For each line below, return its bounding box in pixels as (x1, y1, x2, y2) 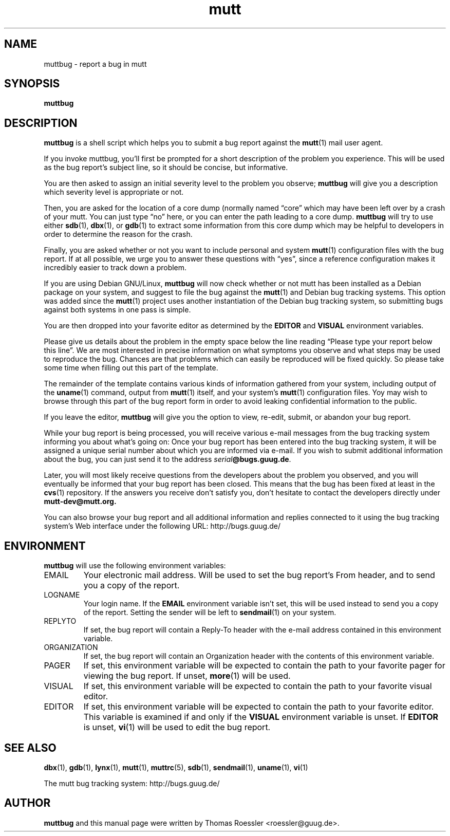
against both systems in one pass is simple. (44, 305, 191, 314)
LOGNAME (44, 590, 80, 600)
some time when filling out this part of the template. (44, 363, 218, 373)
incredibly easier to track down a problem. (44, 263, 187, 272)
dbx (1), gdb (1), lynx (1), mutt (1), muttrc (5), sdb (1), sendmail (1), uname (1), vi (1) (44, 763, 308, 772)
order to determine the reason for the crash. (44, 230, 193, 239)
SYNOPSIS (4, 77, 60, 90)
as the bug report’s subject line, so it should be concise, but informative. (44, 163, 288, 172)
